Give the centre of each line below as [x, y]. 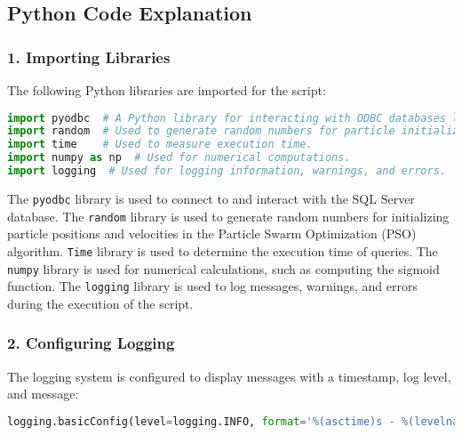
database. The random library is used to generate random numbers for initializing [228, 216]
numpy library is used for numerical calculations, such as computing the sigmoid [223, 268]
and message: [43, 394]
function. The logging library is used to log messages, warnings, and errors [212, 286]
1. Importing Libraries [89, 56]
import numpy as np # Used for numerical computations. [179, 158]
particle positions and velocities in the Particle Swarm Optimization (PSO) [212, 234]
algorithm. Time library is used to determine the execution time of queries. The [223, 250]
